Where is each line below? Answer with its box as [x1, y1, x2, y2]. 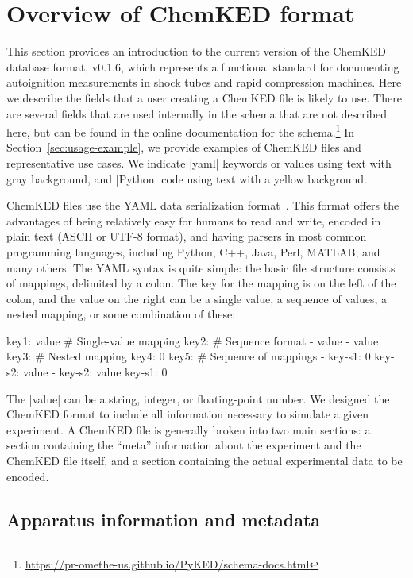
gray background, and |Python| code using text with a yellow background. [6, 170, 367, 187]
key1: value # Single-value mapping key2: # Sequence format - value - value [6, 332, 379, 349]
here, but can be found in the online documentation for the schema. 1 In [6, 121, 355, 140]
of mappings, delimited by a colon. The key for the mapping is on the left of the [6, 275, 396, 291]
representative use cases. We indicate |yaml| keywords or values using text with [6, 154, 392, 171]
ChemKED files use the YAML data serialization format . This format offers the [6, 197, 399, 214]
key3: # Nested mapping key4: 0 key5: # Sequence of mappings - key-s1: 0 [6, 348, 371, 364]
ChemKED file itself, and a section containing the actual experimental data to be [6, 453, 403, 469]
